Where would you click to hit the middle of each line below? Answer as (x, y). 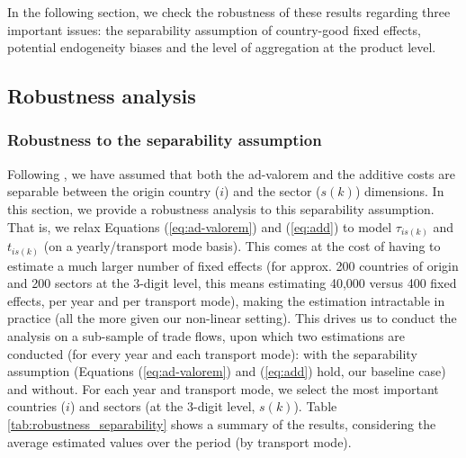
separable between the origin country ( (114, 191)
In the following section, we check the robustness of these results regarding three (229, 12)
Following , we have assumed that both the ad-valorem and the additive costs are (231, 173)
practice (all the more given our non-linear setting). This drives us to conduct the (232, 318)
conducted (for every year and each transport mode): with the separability (212, 353)
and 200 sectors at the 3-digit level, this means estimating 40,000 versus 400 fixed (232, 283)
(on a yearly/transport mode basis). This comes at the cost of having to (242, 246)
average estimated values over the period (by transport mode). (179, 441)
